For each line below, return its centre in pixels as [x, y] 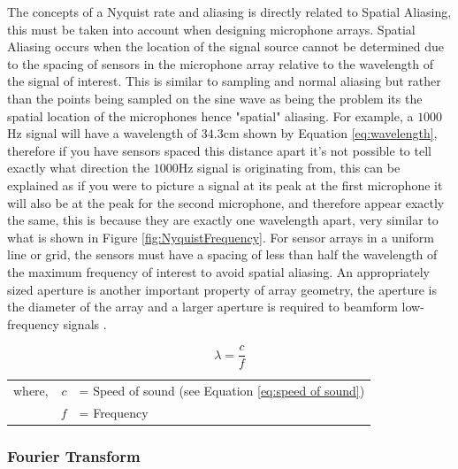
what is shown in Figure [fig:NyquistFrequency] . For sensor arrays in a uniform [221, 237]
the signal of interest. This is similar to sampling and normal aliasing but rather [224, 81]
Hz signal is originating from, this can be [289, 168]
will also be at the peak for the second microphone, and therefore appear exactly [226, 202]
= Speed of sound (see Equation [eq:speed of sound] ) [222, 391]
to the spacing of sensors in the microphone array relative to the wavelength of [220, 63]
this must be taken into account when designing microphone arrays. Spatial [211, 29]
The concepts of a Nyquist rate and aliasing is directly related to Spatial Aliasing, [229, 12]
